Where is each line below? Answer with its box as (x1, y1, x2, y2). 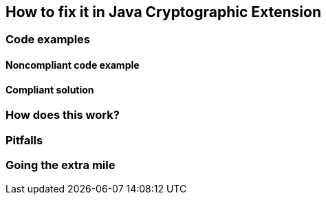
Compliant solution (6, 83, 94, 96)
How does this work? (6, 108, 120, 122)
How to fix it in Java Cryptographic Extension (6, 3, 321, 21)
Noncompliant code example (6, 59, 140, 71)
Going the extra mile (6, 158, 116, 172)
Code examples (6, 32, 91, 47)
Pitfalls (6, 133, 43, 147)
